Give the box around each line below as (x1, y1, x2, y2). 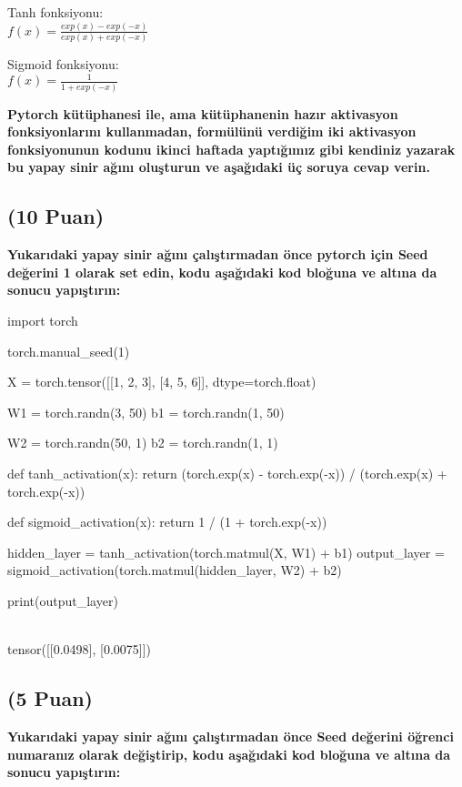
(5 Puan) (7, 684, 93, 712)
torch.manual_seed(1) (7, 341, 130, 360)
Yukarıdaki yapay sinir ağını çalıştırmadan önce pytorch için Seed (7, 245, 428, 264)
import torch (7, 311, 78, 329)
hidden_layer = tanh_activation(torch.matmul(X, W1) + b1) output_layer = (7, 542, 445, 561)
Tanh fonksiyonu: (7, 3, 104, 21)
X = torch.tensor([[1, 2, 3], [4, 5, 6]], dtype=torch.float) (7, 372, 316, 391)
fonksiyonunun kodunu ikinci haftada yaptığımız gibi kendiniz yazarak (7, 139, 456, 158)
